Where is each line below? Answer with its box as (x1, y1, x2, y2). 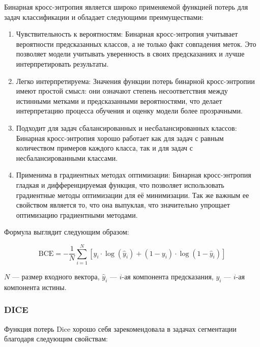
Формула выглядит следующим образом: (4, 226, 129, 237)
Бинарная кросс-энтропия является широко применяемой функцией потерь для (4, 2, 248, 12)
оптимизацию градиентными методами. (16, 209, 138, 220)
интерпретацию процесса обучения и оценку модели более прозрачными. (16, 105, 243, 116)
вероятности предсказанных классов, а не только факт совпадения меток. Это (16, 38, 256, 49)
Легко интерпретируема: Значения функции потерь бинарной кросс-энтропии (16, 75, 255, 86)
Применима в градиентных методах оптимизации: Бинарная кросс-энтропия (16, 169, 251, 180)
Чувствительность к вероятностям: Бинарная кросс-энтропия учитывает (16, 28, 238, 39)
